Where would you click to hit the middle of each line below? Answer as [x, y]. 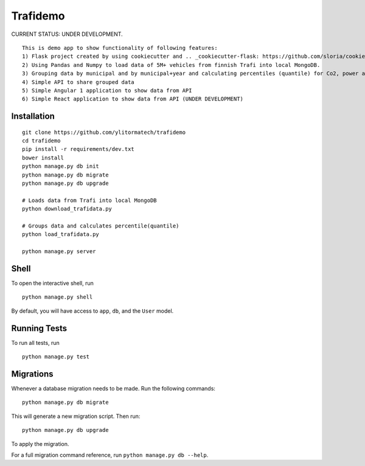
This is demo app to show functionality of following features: [120, 48]
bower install [43, 158]
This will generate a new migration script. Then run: [76, 416]
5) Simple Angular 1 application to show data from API [107, 90]
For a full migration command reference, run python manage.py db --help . [110, 455]
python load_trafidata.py [61, 235]
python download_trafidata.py [67, 209]
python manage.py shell [57, 297]
